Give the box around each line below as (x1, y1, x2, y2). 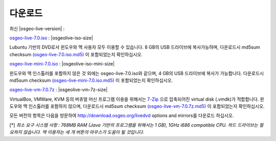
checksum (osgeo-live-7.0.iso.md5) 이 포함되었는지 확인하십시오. (9, 51, 143, 57)
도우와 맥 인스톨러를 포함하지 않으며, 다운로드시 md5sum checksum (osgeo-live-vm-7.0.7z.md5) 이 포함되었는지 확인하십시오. (9, 103, 265, 109)
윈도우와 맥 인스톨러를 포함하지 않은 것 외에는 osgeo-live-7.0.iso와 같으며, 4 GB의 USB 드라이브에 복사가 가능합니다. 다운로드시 (9, 70, 264, 76)
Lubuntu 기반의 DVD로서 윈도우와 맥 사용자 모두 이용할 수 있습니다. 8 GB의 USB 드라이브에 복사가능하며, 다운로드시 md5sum (9, 44, 260, 51)
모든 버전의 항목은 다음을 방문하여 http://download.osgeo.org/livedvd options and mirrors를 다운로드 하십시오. (9, 112, 234, 119)
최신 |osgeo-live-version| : (9, 26, 65, 32)
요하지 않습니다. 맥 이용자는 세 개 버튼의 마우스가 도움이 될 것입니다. (9, 129, 144, 135)
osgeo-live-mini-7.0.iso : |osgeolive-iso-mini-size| (9, 61, 115, 67)
